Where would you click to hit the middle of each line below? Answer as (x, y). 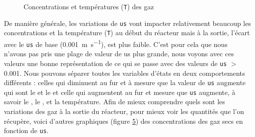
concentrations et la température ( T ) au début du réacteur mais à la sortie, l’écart (127, 33)
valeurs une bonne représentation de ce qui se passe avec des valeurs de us (115, 63)
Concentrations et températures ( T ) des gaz (89, 6)
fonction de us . (26, 130)
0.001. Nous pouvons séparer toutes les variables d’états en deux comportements (125, 73)
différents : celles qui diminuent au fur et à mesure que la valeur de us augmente (125, 82)
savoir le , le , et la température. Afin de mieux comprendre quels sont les (115, 102)
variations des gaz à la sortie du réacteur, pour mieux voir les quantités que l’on (124, 111)
